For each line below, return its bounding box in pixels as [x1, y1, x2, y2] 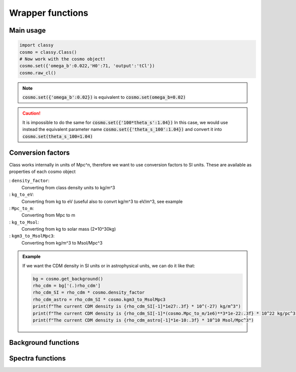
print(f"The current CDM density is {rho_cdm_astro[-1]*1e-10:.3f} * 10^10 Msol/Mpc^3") [33, 317, 254, 323]
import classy [19, 42, 54, 48]
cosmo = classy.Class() [19, 49, 77, 55]
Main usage [9, 26, 46, 35]
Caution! [22, 110, 41, 116]
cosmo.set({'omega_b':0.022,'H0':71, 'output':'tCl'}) [19, 63, 155, 69]
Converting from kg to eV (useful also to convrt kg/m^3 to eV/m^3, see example [21, 198, 183, 205]
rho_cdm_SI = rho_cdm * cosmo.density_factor [33, 289, 145, 295]
